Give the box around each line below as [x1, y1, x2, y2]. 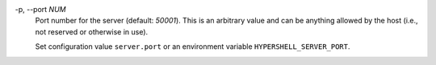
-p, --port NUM [15, 5, 66, 14]
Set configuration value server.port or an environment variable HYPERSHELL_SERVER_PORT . [35, 42, 350, 51]
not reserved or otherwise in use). [35, 26, 149, 36]
